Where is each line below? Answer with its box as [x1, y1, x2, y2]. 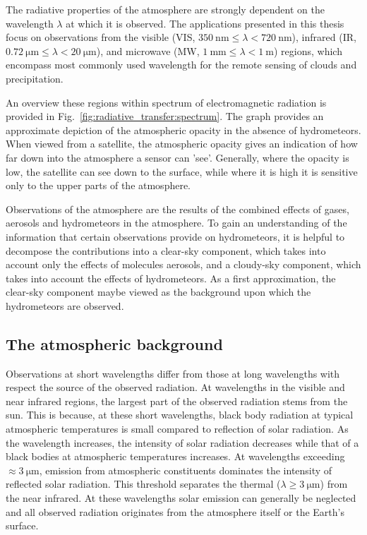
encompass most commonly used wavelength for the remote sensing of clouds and [6, 57, 357, 72]
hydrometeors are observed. [6, 298, 124, 313]
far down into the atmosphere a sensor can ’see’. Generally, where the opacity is [6, 150, 349, 164]
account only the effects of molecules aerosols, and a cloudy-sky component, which [6, 257, 361, 272]
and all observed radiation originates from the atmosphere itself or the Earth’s [6, 504, 344, 519]
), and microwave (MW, [96, 43, 200, 58]
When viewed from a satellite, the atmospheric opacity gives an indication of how [6, 136, 358, 151]
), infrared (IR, [291, 30, 356, 44]
